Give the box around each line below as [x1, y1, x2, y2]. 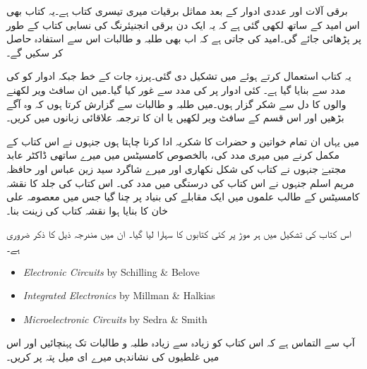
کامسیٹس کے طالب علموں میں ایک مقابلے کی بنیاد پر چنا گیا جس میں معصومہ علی [6, 189, 360, 204]
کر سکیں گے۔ [6, 44, 64, 59]
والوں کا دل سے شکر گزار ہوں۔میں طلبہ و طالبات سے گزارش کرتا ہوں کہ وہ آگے [6, 96, 347, 111]
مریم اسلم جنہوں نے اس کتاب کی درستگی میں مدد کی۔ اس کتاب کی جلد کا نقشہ [6, 175, 354, 190]
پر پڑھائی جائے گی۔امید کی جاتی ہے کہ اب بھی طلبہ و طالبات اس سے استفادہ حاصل [6, 31, 361, 46]
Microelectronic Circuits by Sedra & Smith [23, 311, 207, 326]
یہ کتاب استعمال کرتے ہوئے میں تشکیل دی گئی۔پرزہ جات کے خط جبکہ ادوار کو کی [6, 68, 351, 83]
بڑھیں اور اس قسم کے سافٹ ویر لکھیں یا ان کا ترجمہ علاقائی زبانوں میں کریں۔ [6, 110, 344, 125]
